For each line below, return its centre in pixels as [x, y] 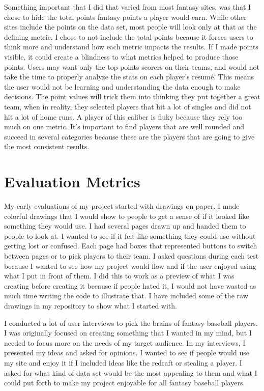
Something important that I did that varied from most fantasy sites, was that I [128, 7]
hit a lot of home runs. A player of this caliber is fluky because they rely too [123, 116]
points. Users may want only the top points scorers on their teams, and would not [132, 66]
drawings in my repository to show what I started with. [91, 305]
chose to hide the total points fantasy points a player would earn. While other [125, 17]
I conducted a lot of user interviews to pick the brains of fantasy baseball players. [131, 323]
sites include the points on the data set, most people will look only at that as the [130, 27]
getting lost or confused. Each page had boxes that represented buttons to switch [131, 246]
